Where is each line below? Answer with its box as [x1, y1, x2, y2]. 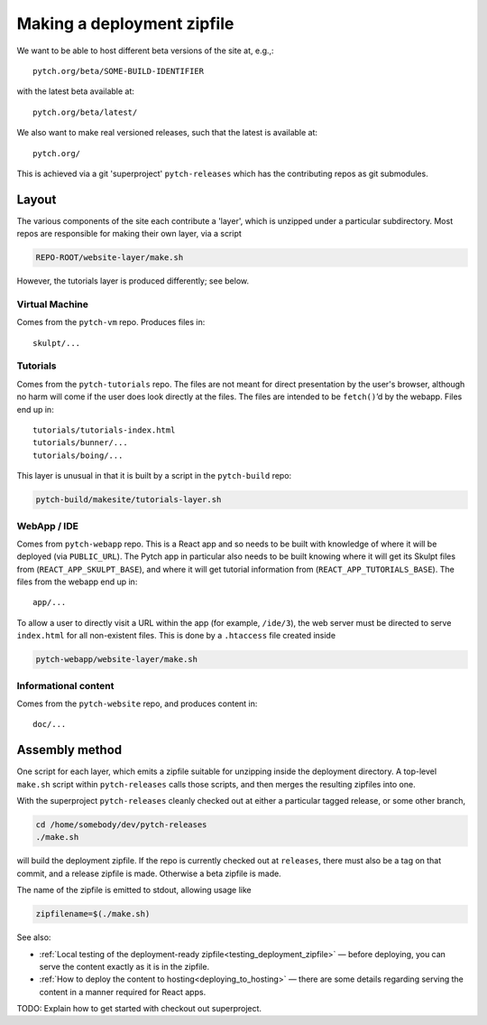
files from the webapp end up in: [16, 576, 138, 587]
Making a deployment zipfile [16, 14, 234, 33]
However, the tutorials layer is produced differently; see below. [16, 275, 250, 286]
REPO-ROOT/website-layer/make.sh [35, 253, 184, 263]
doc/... [32, 719, 67, 730]
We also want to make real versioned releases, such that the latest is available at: [16, 127, 318, 138]
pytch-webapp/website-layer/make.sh [35, 655, 198, 665]
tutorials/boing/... [32, 450, 124, 461]
